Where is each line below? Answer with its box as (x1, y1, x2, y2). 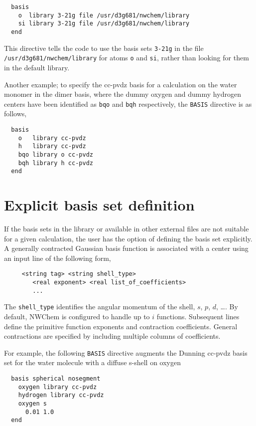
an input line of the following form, (4, 252, 111, 263)
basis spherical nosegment (11, 375, 101, 383)
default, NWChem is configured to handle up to (4, 311, 150, 322)
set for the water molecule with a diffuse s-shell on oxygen (4, 357, 181, 368)
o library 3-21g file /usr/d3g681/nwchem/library (18, 11, 190, 19)
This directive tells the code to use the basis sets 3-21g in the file (4, 42, 204, 53)
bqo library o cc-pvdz (18, 151, 93, 158)
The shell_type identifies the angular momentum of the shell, (4, 301, 195, 312)
